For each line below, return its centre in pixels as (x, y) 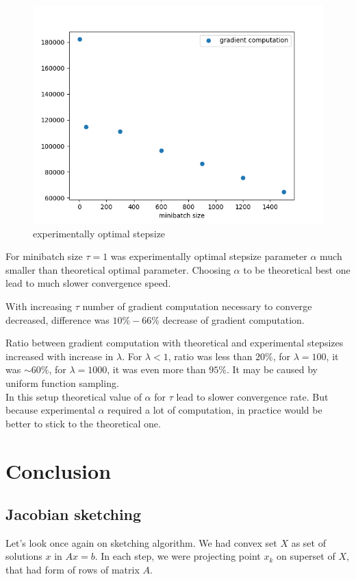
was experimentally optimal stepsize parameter (209, 256)
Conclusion (59, 470)
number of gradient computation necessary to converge (197, 306)
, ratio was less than (210, 356)
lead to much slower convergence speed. (88, 283)
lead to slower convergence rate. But (252, 396)
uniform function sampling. (62, 382)
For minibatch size (44, 256)
